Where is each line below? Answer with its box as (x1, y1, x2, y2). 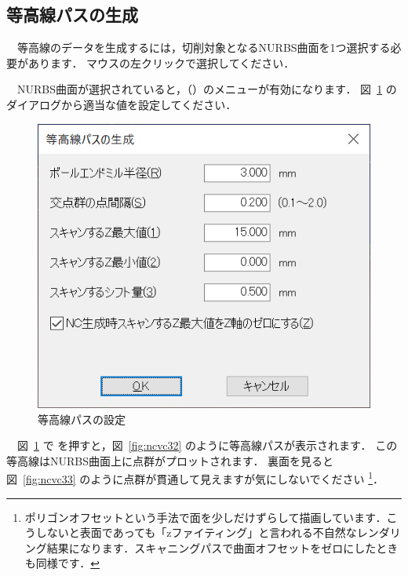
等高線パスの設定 (38, 410, 126, 427)
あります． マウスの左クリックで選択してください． (27, 54, 295, 71)
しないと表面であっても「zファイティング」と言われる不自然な (35, 524, 357, 541)
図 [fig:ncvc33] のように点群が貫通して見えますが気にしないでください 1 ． (6, 468, 384, 487)
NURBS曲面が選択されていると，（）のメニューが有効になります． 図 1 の (16, 81, 397, 97)
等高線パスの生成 (6, 2, 138, 27)
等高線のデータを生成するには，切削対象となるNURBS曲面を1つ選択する (16, 39, 391, 56)
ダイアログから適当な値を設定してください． (6, 96, 237, 112)
